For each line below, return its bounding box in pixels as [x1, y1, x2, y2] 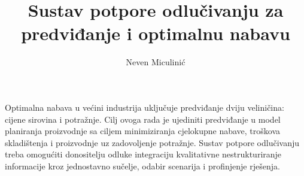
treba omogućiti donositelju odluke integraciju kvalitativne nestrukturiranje [5, 148, 282, 160]
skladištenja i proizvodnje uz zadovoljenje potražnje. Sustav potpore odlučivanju [5, 136, 299, 148]
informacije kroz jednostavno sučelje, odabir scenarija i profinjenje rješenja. [5, 159, 280, 172]
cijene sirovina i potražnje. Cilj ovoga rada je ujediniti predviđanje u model [5, 113, 281, 125]
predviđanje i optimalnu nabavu [21, 21, 290, 45]
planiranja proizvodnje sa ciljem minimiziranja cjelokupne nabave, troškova [5, 125, 281, 137]
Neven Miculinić [126, 56, 186, 68]
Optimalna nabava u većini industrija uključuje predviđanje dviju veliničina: [5, 101, 284, 113]
